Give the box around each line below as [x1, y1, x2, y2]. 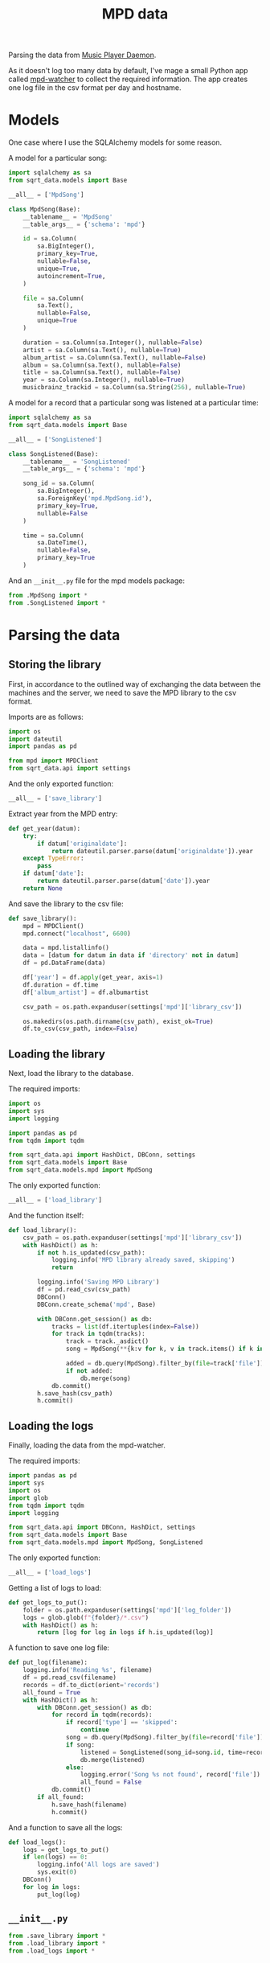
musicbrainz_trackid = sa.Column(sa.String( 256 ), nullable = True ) [22, 384, 247, 392]
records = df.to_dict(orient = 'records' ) [22, 1681, 160, 1689]
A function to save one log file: [8, 1643, 110, 1653]
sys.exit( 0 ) [37, 1868, 78, 1876]
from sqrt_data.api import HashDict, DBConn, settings [8, 1151, 196, 1159]
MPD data [101, 5, 169, 23]
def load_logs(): [8, 1838, 67, 1846]
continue [80, 1726, 110, 1734]
